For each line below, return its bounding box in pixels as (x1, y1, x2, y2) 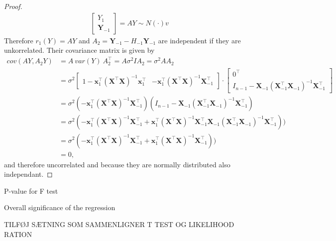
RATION (4, 229, 32, 239)
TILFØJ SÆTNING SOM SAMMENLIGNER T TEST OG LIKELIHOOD (4, 219, 234, 229)
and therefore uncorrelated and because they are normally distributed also (4, 159, 230, 169)
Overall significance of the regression (4, 202, 115, 213)
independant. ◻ (4, 169, 53, 179)
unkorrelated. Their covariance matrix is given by (4, 45, 155, 55)
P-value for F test (4, 185, 58, 196)
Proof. (4, 1, 22, 11)
